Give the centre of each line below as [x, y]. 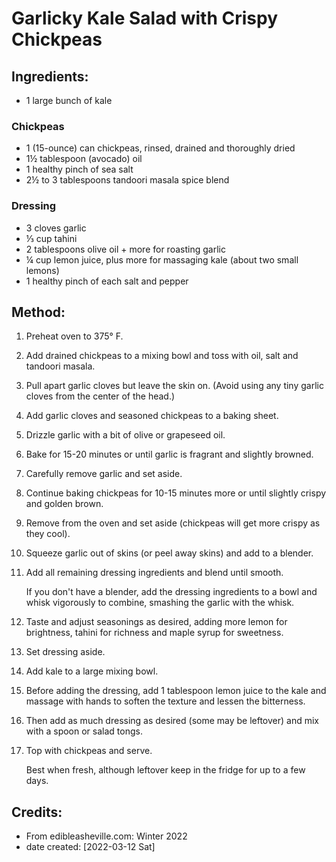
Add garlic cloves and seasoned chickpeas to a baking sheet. [152, 416]
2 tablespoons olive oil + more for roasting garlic [125, 249]
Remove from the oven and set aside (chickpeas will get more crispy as [173, 523]
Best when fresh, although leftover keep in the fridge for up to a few [165, 770]
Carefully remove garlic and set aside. [104, 474]
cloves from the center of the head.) [100, 396]
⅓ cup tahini [51, 238]
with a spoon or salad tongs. [84, 731]
